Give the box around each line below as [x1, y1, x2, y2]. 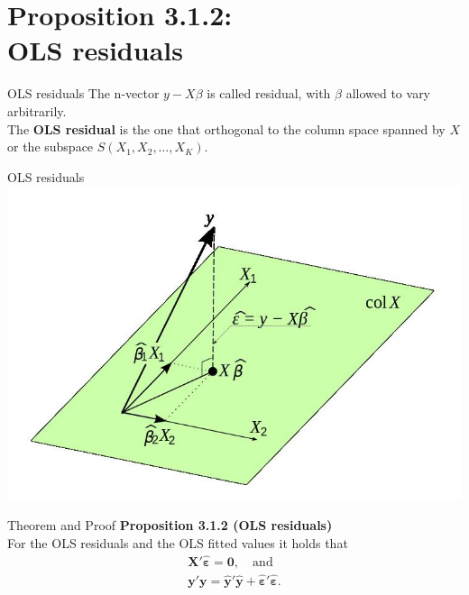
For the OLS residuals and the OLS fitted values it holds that [7, 533, 348, 552]
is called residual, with [207, 84, 331, 103]
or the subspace [7, 137, 94, 156]
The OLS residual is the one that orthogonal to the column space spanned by [7, 119, 446, 138]
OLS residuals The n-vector [7, 84, 160, 103]
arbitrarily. [7, 101, 67, 120]
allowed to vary [345, 84, 431, 103]
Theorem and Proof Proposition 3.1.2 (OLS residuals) [7, 516, 333, 535]
